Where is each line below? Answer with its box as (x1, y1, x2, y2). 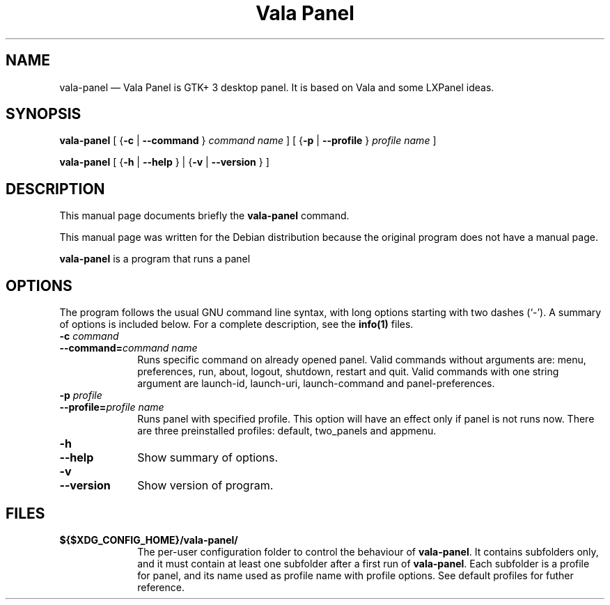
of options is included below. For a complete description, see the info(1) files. (59, 318, 414, 331)
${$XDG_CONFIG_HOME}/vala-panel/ (59, 533, 238, 546)
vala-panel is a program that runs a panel (59, 253, 251, 265)
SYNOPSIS (6, 105, 81, 123)
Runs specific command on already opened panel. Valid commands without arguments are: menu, (137, 354, 586, 366)
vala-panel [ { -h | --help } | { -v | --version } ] (59, 156, 269, 168)
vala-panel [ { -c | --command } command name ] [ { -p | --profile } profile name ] (59, 134, 437, 147)
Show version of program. (137, 478, 274, 493)
